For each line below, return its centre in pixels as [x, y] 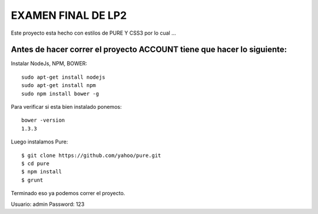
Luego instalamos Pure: [39, 142]
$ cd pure [35, 163]
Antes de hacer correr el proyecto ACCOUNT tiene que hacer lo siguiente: [149, 50]
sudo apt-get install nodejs [63, 77]
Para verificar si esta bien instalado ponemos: [66, 107]
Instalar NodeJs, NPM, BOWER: [49, 63]
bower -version [43, 120]
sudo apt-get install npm [59, 86]
